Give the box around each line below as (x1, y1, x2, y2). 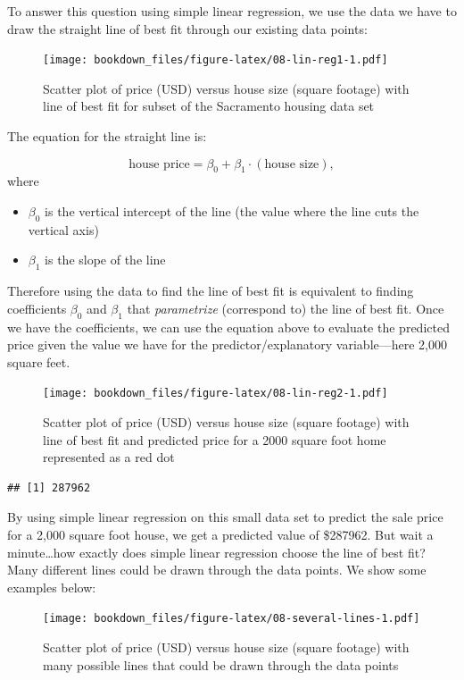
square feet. (7, 352, 70, 371)
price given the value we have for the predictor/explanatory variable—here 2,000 (7, 335, 447, 354)
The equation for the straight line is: (7, 127, 207, 146)
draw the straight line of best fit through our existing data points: (7, 19, 368, 38)
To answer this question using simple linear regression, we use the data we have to (7, 2, 457, 20)
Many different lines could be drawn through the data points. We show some (7, 560, 427, 579)
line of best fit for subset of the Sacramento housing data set (43, 97, 375, 115)
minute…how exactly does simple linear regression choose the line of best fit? (7, 542, 426, 561)
